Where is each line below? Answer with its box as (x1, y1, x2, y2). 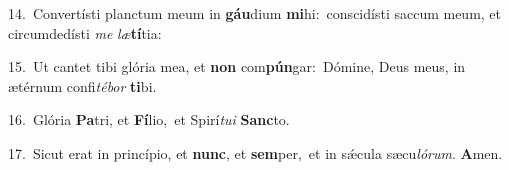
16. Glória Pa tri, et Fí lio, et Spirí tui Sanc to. (8, 109, 290, 130)
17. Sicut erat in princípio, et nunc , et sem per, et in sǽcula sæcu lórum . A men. (8, 142, 503, 163)
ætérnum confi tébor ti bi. (8, 75, 157, 96)
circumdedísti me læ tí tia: (8, 22, 162, 43)
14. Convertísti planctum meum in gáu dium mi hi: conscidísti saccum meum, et (8, 3, 502, 23)
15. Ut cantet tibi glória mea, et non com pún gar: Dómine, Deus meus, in (8, 56, 466, 77)
